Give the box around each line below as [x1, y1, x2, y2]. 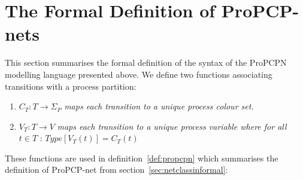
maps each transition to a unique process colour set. [64, 100, 254, 112]
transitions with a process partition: [5, 80, 137, 92]
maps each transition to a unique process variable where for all [57, 120, 287, 132]
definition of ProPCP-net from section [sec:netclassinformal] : [5, 163, 228, 176]
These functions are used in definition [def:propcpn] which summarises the [5, 151, 278, 164]
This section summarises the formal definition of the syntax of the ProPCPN [5, 56, 287, 69]
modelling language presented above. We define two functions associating [5, 68, 272, 80]
